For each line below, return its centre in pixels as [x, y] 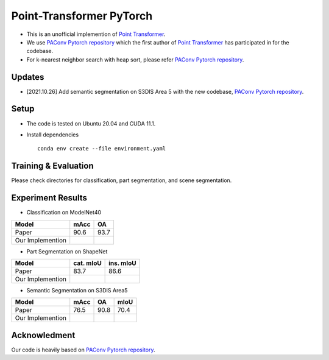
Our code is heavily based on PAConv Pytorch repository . [83, 350]
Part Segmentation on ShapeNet [67, 251]
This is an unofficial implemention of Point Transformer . [96, 34]
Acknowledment [43, 335]
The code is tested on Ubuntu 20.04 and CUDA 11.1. [91, 123]
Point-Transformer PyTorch [82, 16]
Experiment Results [49, 198]
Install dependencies [53, 135]
